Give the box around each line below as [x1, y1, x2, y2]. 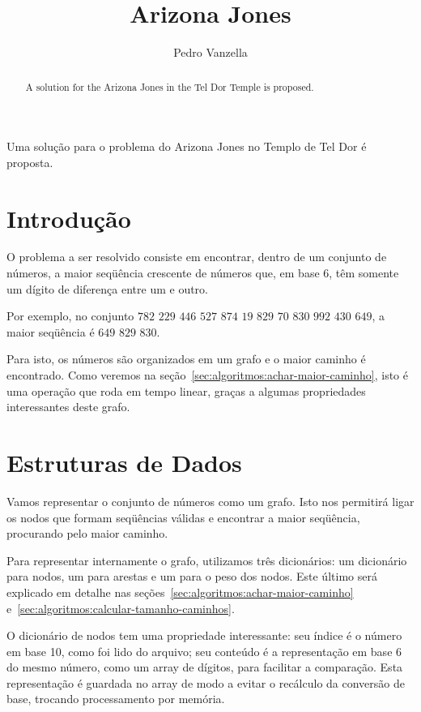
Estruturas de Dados [6, 446, 242, 479]
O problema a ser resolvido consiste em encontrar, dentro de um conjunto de [6, 248, 387, 265]
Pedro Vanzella [173, 44, 248, 61]
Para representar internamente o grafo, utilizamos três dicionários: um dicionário [6, 551, 407, 568]
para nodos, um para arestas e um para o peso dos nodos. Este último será [6, 568, 377, 585]
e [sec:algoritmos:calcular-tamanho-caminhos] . [6, 599, 235, 616]
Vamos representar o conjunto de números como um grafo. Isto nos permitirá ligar [6, 492, 415, 509]
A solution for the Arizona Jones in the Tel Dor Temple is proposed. [25, 79, 314, 93]
